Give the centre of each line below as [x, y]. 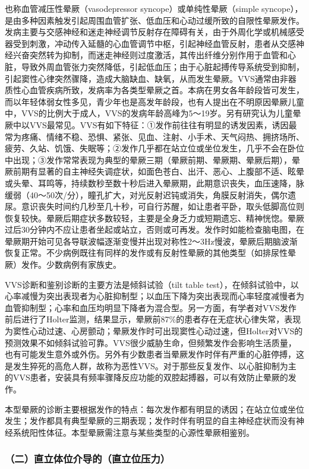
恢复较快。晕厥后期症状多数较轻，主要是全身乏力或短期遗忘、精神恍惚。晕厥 [154, 218]
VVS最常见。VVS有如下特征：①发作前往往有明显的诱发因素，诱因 [159, 124]
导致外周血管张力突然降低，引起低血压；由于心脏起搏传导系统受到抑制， [163, 66]
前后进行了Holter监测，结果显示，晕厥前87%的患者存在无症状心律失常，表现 [153, 319]
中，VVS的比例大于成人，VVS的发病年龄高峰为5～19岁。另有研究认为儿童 [149, 113]
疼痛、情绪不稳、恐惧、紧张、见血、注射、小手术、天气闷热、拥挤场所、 [163, 136]
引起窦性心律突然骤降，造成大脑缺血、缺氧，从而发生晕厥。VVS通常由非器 [151, 78]
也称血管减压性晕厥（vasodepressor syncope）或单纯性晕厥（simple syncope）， [154, 8]
